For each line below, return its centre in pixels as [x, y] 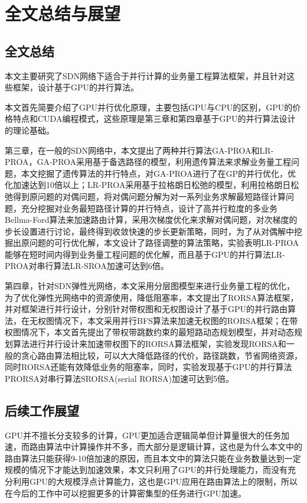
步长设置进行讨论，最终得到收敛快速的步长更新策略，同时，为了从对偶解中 [149, 231]
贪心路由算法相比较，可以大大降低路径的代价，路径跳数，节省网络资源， [161, 355]
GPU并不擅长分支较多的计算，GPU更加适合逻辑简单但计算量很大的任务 [143, 435]
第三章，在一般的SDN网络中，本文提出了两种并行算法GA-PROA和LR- [139, 150]
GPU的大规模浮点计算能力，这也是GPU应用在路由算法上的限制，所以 [164, 481]
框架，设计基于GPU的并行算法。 [76, 87]
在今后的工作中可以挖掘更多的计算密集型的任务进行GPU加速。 [126, 493]
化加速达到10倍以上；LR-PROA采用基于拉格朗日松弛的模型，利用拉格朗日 [148, 185]
